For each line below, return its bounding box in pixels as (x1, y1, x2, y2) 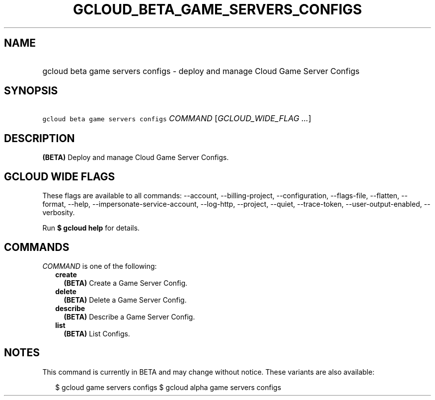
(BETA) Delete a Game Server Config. (64, 295, 187, 304)
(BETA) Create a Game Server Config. (64, 278, 188, 287)
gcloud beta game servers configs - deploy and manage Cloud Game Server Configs (42, 66, 360, 76)
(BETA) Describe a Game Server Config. (64, 312, 195, 321)
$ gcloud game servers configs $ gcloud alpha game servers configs (55, 383, 282, 392)
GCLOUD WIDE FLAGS (4, 170, 115, 183)
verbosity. (42, 208, 75, 217)
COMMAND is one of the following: (42, 261, 157, 270)
